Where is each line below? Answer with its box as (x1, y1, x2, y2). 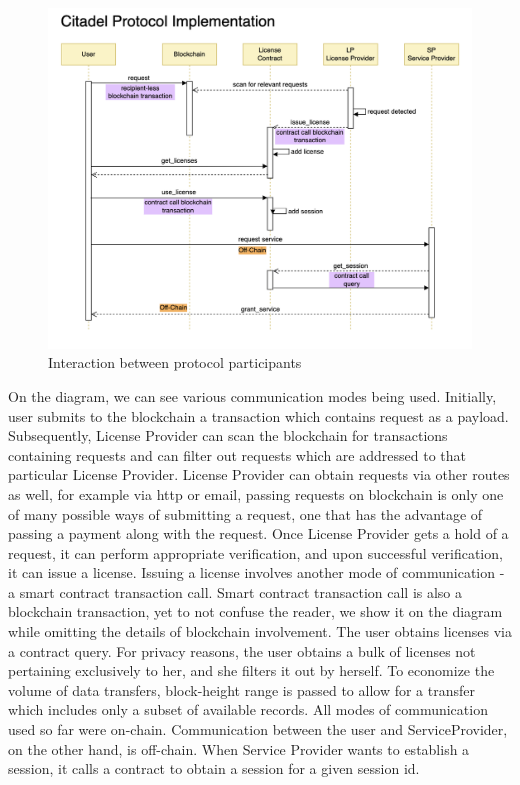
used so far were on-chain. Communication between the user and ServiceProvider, (8, 719, 508, 740)
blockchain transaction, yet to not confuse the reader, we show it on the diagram (8, 601, 503, 622)
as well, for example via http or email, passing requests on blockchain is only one (8, 483, 504, 504)
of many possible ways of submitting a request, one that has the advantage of (8, 503, 483, 524)
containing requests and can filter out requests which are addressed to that (8, 444, 466, 465)
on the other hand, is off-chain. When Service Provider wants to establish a (8, 738, 470, 759)
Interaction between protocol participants (48, 352, 302, 373)
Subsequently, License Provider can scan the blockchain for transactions (8, 425, 448, 446)
